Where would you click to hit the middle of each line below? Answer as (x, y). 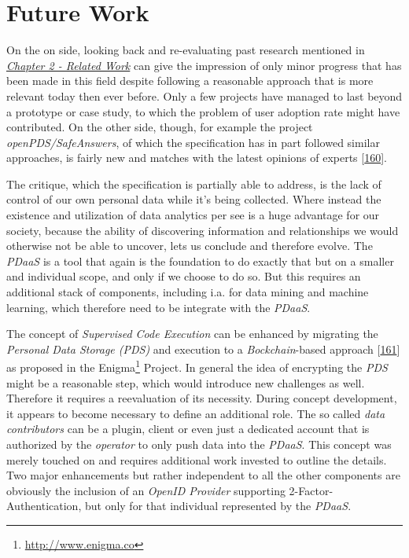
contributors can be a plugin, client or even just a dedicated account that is (188, 429)
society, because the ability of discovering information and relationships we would (203, 230)
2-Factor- (311, 490)
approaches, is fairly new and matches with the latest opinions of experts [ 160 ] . (197, 158)
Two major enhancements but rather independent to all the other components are (203, 475)
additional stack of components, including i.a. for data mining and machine (188, 292)
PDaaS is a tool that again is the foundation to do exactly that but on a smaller (200, 261)
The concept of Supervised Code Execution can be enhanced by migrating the (192, 334)
